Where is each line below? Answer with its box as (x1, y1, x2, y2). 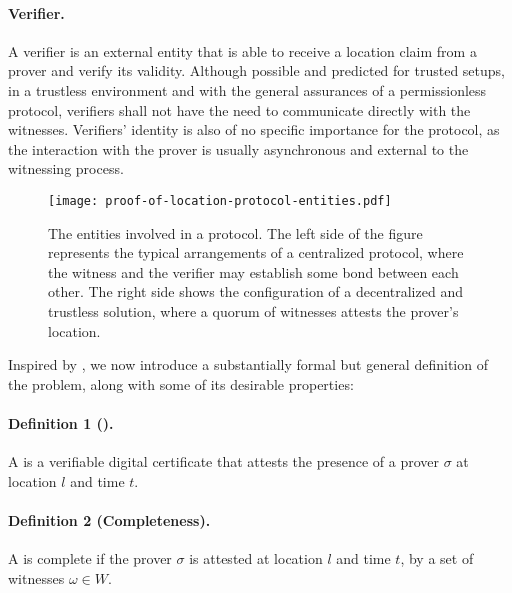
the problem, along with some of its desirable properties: (8, 373, 354, 394)
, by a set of (400, 548, 474, 569)
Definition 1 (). (8, 412, 114, 433)
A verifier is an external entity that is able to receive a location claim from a (8, 40, 477, 61)
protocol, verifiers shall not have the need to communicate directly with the (8, 99, 471, 120)
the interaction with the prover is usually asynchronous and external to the (8, 138, 469, 159)
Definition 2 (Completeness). (8, 509, 211, 530)
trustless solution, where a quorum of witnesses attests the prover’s (48, 300, 459, 321)
